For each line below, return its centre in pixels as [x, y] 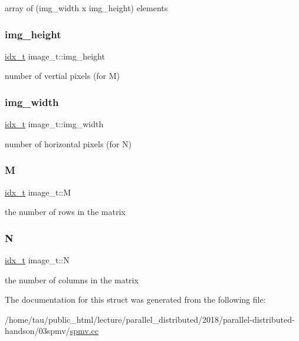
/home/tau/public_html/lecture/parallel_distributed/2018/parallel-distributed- [150, 319]
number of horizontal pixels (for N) [68, 143]
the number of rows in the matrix [65, 212]
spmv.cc [84, 331]
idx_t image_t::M [38, 192]
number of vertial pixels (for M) [63, 76]
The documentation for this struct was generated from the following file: [135, 299]
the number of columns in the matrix [72, 279]
